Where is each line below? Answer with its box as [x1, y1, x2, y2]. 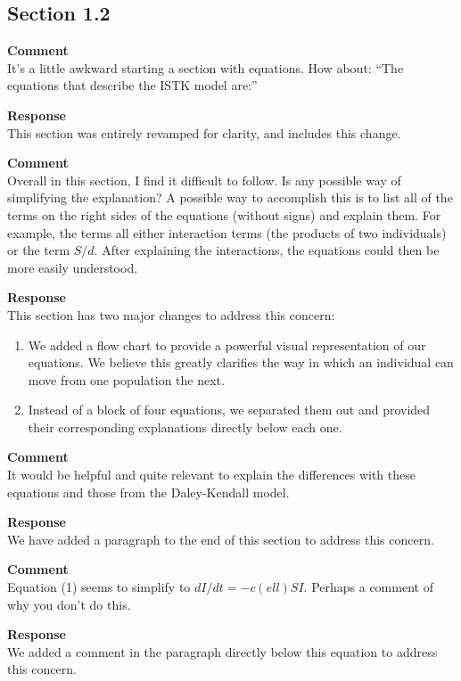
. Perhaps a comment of [303, 578, 433, 596]
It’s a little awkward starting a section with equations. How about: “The [7, 58, 404, 77]
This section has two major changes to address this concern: [7, 305, 335, 324]
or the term [7, 241, 70, 259]
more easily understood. [7, 258, 138, 276]
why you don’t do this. [7, 595, 131, 613]
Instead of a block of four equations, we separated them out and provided [28, 400, 431, 419]
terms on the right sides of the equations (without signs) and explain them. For [7, 205, 441, 224]
